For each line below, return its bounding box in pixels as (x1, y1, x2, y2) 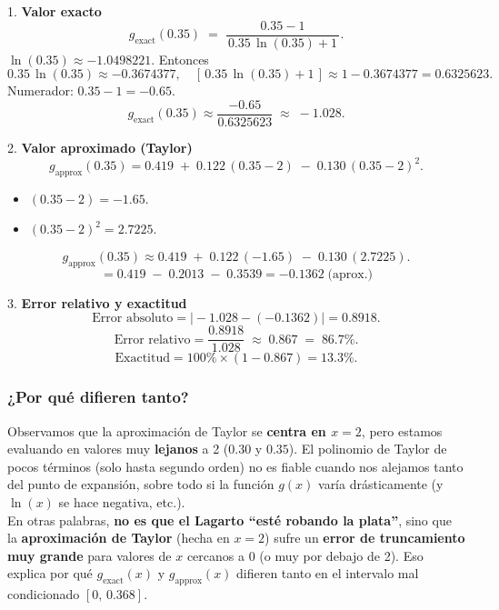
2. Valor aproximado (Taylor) (7, 137, 193, 156)
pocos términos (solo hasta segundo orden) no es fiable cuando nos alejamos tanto (7, 456, 464, 475)
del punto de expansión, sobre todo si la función (7, 475, 274, 494)
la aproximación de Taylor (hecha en (7, 528, 230, 547)
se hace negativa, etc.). (58, 493, 185, 512)
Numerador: (7, 81, 74, 100)
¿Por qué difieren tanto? (7, 385, 189, 408)
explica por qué (7, 564, 93, 583)
